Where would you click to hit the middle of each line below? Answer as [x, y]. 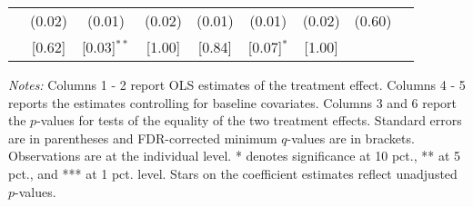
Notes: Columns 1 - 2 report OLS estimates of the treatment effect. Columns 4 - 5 [237, 84]
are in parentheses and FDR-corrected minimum [143, 138]
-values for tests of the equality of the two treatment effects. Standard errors [249, 120]
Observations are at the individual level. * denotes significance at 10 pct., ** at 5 [234, 156]
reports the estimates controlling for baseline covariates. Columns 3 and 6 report [233, 102]
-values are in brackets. [351, 138]
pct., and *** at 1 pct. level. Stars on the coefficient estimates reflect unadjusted [233, 173]
